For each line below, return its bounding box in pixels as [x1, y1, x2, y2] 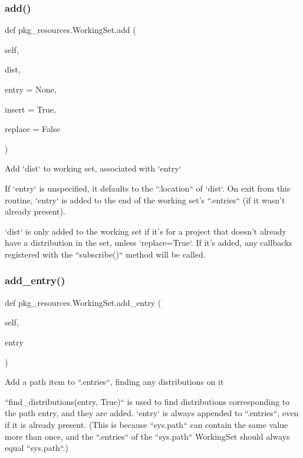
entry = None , [5, 83, 57, 95]
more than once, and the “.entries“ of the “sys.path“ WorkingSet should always [5, 430, 290, 442]
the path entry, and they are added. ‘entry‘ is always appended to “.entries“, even [5, 407, 299, 419]
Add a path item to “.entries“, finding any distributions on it [5, 375, 224, 388]
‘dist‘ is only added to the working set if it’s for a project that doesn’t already [5, 225, 286, 237]
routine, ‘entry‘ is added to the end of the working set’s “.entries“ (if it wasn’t [5, 193, 285, 206]
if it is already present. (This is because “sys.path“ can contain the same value [5, 418, 288, 430]
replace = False [5, 123, 60, 135]
